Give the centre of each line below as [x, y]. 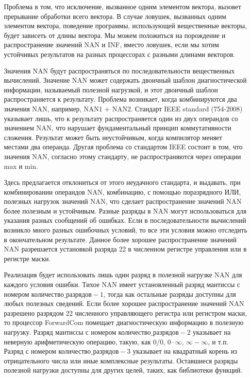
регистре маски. [27, 258]
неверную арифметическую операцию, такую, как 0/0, [85, 341]
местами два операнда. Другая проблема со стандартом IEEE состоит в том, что [123, 147]
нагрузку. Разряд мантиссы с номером [60, 332]
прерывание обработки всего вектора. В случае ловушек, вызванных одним [115, 16]
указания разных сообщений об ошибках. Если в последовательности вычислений [125, 220]
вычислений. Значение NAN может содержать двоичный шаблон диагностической [125, 80]
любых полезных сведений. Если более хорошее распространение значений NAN [124, 303]
